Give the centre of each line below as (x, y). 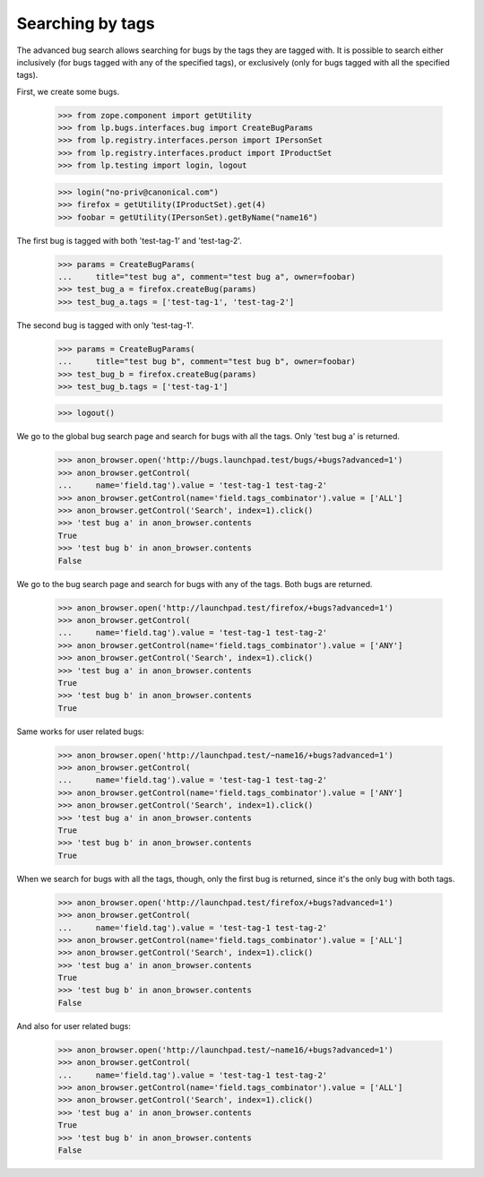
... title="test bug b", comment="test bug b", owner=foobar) (207, 362)
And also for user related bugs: (74, 1026)
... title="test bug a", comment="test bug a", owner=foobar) (207, 277)
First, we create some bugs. (68, 91)
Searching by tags (86, 23)
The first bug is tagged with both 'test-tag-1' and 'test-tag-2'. (129, 240)
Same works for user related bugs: (81, 731)
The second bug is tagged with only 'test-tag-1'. (105, 325)
